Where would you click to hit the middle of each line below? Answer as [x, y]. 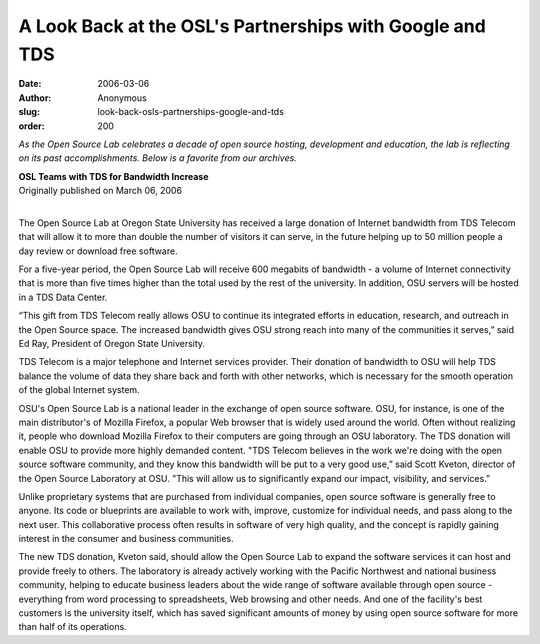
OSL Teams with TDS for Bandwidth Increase [113, 176]
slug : [29, 112]
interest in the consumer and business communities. [126, 539]
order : [31, 126]
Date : [30, 84]
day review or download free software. [98, 251]
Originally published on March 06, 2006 [100, 191]
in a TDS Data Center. [63, 297]
